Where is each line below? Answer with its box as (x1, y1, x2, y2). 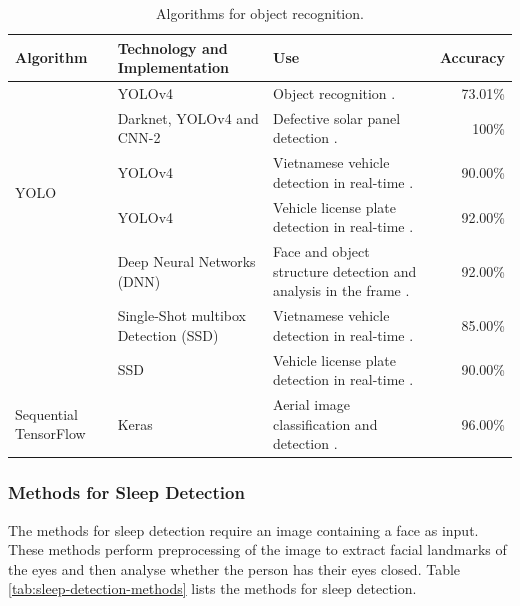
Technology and (117, 37, 228, 58)
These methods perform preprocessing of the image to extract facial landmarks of (8, 539, 507, 560)
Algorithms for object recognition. (156, 3, 364, 23)
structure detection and (273, 260, 417, 281)
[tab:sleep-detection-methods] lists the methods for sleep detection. (8, 578, 417, 599)
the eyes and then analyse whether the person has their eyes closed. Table (8, 558, 461, 579)
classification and (273, 413, 378, 434)
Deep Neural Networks (117, 250, 256, 271)
